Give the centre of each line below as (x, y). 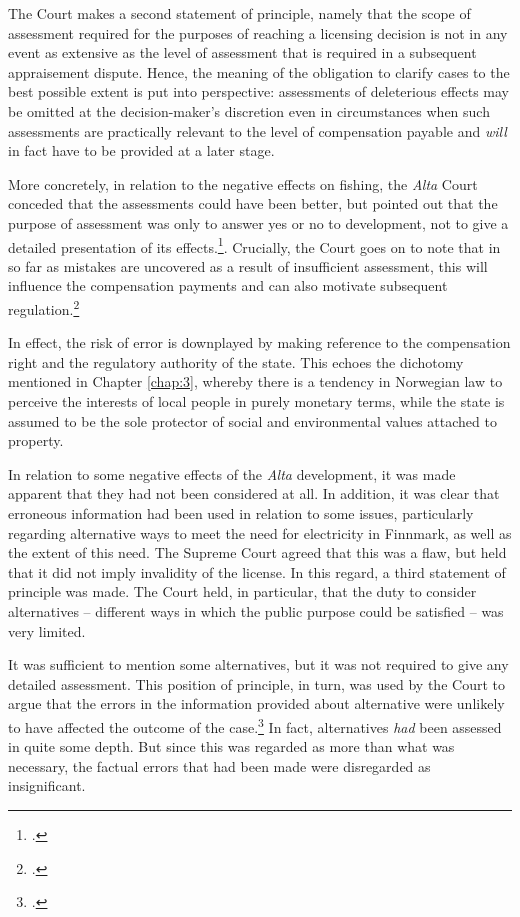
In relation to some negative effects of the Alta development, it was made (232, 473)
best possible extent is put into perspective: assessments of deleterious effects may (259, 91)
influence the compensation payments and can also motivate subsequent (228, 285)
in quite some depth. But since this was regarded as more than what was (231, 746)
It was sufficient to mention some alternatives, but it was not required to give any (258, 664)
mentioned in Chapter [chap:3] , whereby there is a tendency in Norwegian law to (255, 381)
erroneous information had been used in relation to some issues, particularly (241, 512)
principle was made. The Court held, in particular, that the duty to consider (242, 591)
